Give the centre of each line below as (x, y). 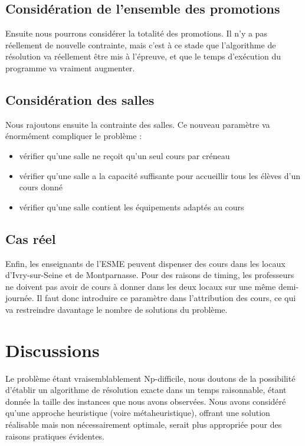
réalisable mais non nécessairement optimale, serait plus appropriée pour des (144, 424)
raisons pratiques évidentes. (55, 436)
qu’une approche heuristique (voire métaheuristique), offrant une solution (138, 413)
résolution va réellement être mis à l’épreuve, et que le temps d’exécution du (143, 56)
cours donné (41, 187)
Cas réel (31, 238)
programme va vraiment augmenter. (70, 67)
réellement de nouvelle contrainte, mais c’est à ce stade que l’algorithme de (141, 44)
